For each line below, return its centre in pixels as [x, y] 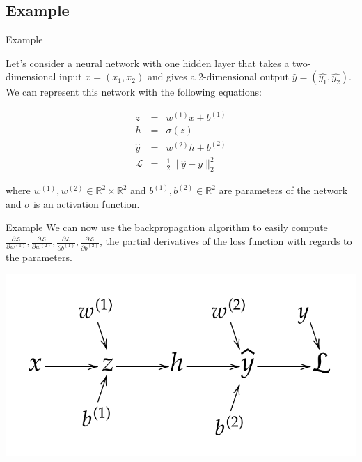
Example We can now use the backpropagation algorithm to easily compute [167, 227]
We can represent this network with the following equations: [134, 92]
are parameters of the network [283, 190]
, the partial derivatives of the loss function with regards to [226, 241]
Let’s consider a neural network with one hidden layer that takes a [148, 62]
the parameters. [39, 256]
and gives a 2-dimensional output [218, 76]
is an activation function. [86, 203]
